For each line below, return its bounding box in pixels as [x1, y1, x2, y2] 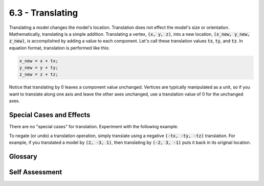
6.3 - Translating [9, 7, 78, 18]
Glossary [9, 152, 38, 161]
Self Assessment [9, 168, 62, 176]
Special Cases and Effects [9, 111, 90, 119]
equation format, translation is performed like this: [9, 45, 110, 51]
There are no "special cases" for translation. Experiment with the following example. [9, 124, 178, 130]
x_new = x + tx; [19, 58, 59, 64]
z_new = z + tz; [19, 71, 59, 77]
